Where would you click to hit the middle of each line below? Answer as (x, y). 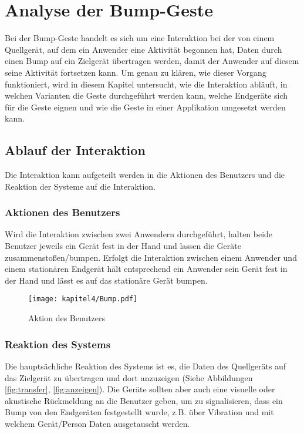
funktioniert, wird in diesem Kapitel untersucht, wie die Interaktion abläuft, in (146, 84)
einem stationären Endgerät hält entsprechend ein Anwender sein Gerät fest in (146, 269)
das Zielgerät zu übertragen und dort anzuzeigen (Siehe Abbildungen (129, 377)
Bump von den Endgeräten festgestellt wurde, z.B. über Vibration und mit (139, 412)
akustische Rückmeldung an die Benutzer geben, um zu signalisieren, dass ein (144, 400)
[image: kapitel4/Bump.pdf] (83, 299)
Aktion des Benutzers (67, 318)
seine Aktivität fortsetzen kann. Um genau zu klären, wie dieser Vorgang (136, 72)
